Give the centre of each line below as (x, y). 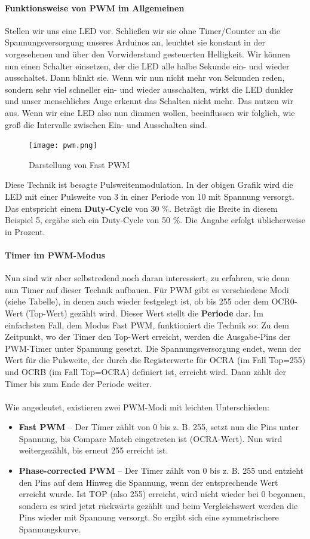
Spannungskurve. (50, 529)
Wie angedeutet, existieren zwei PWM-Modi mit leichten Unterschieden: (137, 406)
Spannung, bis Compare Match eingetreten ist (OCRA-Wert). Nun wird (151, 438)
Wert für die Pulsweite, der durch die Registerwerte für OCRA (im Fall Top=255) (155, 360)
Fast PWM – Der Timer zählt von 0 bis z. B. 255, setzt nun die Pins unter (159, 427)
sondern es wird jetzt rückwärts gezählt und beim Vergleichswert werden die (158, 505)
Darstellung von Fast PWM (79, 164)
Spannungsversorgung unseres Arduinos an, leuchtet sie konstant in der (135, 42)
